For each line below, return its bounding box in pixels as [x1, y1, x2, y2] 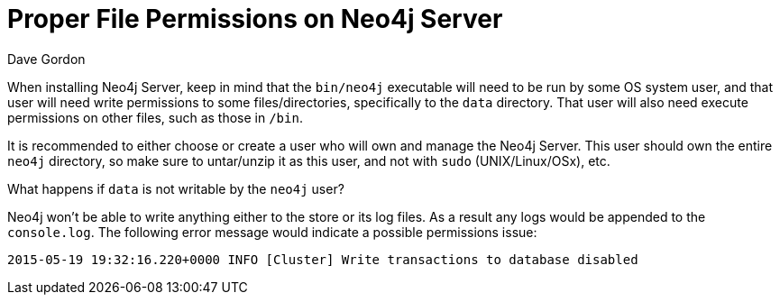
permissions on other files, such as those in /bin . [7, 109, 303, 125]
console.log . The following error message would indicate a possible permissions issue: [7, 224, 537, 240]
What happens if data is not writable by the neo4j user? [7, 180, 344, 197]
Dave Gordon [7, 50, 86, 67]
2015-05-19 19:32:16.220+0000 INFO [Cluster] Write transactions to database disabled [7, 252, 638, 267]
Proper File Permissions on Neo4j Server [7, 4, 503, 34]
